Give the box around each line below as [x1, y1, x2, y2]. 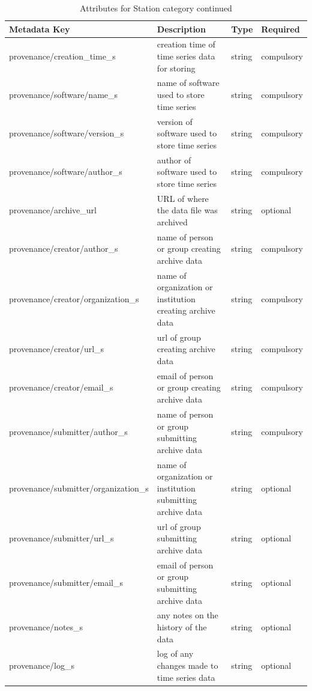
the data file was [157, 204, 218, 216]
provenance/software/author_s [9, 165, 122, 178]
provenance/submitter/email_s [9, 576, 124, 589]
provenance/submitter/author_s [9, 425, 128, 438]
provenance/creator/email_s [9, 381, 113, 394]
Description [157, 22, 206, 35]
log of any [157, 647, 194, 660]
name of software [157, 76, 220, 89]
